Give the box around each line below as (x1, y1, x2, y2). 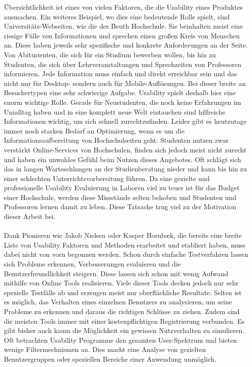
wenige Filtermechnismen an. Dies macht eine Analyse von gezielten (4, 344, 206, 354)
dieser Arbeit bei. (4, 211, 56, 221)
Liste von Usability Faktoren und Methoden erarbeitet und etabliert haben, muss (4, 239, 246, 250)
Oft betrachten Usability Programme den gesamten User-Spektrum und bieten (4, 334, 237, 345)
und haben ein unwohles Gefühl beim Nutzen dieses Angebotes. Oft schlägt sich (4, 154, 241, 164)
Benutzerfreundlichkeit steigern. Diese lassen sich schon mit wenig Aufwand (4, 268, 229, 278)
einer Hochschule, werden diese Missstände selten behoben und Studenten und (4, 192, 236, 202)
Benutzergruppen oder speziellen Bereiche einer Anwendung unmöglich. (4, 353, 217, 364)
